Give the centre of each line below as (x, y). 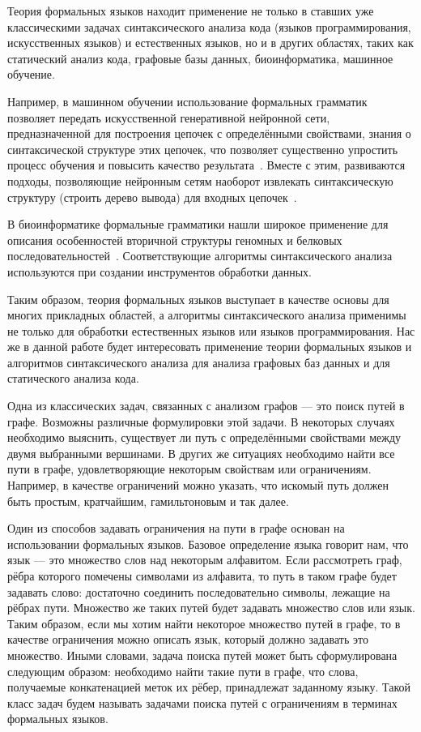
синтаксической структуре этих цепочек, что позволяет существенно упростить (203, 149)
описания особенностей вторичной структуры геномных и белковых (175, 240)
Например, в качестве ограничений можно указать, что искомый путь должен (198, 485)
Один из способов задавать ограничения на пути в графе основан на (176, 528)
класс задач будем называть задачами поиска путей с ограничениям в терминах (202, 702)
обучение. (31, 74)
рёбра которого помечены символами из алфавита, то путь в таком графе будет (202, 576)
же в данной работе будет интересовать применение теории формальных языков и (210, 347)
